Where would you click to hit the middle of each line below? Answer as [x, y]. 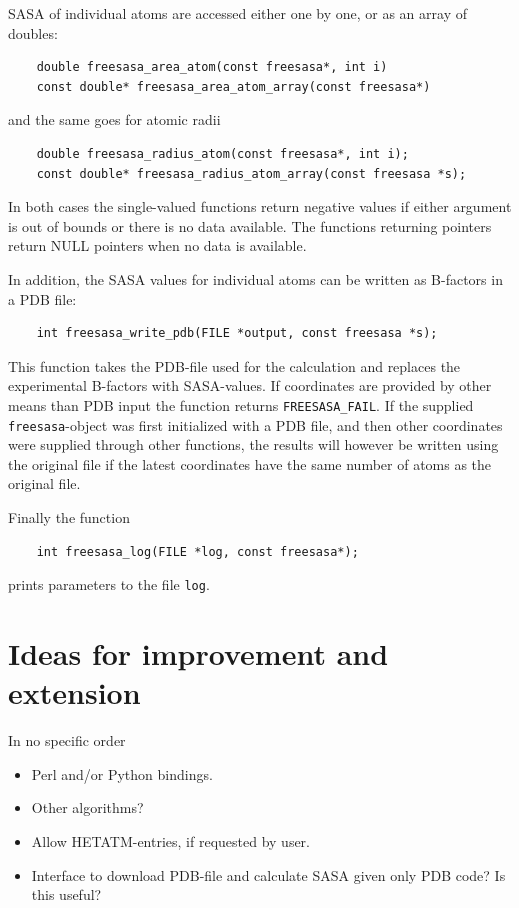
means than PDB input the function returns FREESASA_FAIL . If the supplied [241, 404]
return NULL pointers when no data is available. [157, 245]
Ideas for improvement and [198, 653]
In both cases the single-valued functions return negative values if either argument [260, 206]
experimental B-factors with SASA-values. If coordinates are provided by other [250, 385]
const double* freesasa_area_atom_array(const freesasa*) [233, 86]
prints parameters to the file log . [109, 584]
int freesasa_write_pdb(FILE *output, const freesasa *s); [237, 333]
